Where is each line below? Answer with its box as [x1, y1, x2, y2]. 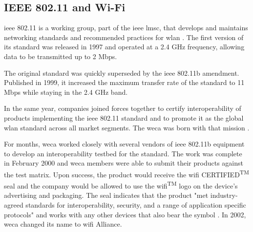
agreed [4, 200, 23, 210]
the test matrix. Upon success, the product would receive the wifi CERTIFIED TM [4, 168, 249, 179]
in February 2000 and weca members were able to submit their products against [4, 158, 243, 168]
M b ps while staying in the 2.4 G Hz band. [4, 86, 128, 97]
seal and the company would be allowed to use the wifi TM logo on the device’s [4, 179, 238, 190]
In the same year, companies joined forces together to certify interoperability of [4, 103, 241, 113]
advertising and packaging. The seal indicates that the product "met [4, 190, 209, 200]
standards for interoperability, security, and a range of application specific [25, 200, 246, 210]
